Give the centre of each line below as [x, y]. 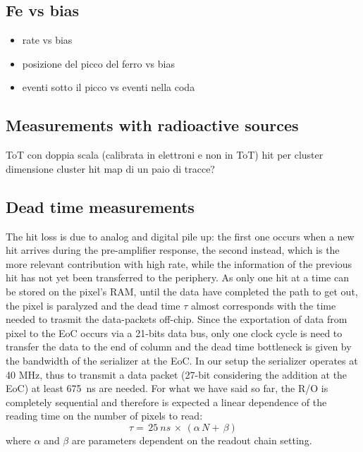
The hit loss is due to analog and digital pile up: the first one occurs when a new [180, 236]
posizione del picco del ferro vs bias [98, 63]
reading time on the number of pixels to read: [104, 416]
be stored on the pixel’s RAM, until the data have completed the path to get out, [182, 291]
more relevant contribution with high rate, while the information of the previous [179, 263]
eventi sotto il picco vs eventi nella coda [109, 87]
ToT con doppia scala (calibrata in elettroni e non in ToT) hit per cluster [165, 155]
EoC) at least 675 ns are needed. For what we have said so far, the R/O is [167, 388]
